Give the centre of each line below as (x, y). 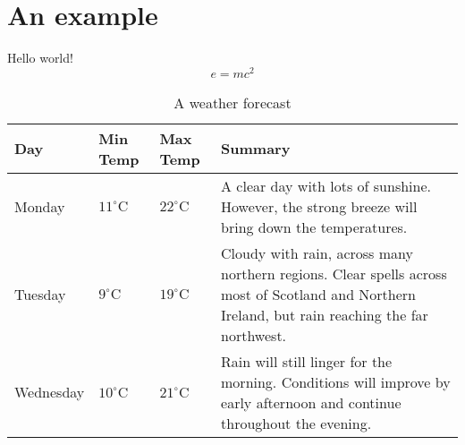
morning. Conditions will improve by (336, 381)
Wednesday (50, 392)
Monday (40, 206)
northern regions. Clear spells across (334, 273)
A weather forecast (232, 102)
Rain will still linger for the (307, 361)
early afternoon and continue (311, 402)
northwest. (254, 335)
